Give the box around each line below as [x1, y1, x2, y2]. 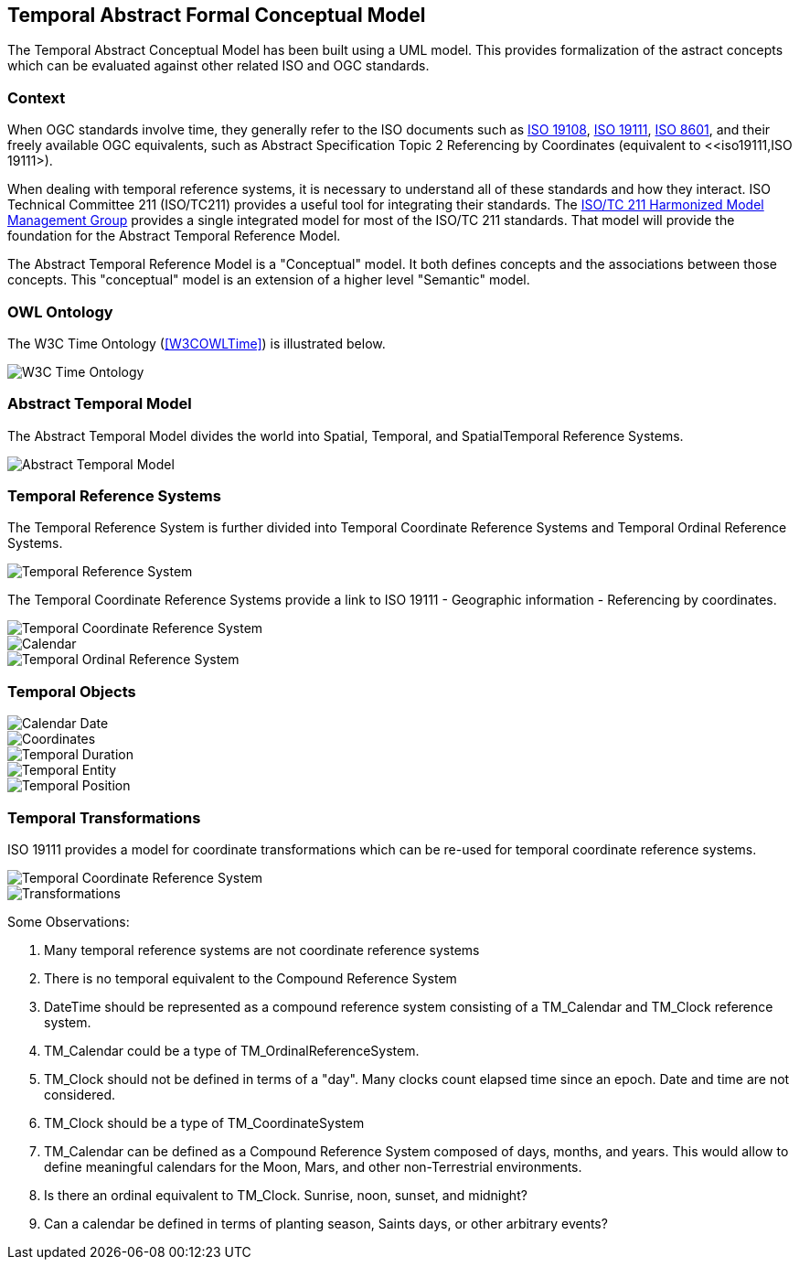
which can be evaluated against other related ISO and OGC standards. [7, 58, 430, 74]
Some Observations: [7, 913, 130, 929]
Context [7, 88, 66, 107]
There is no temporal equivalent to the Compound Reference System [44, 970, 457, 986]
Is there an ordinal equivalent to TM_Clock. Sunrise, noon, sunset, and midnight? [44, 1186, 527, 1203]
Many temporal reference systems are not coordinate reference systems [44, 941, 480, 958]
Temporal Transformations [7, 808, 201, 827]
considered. [44, 1086, 115, 1102]
